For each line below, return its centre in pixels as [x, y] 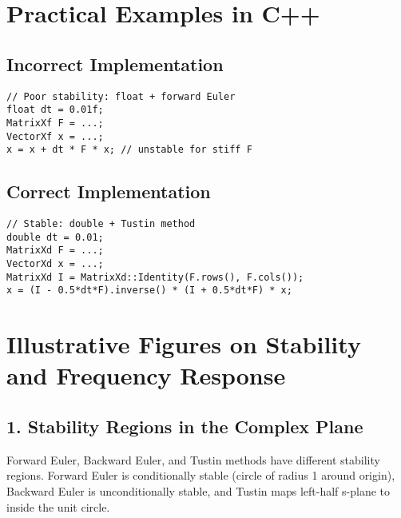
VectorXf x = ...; [55, 136]
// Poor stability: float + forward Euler [121, 96]
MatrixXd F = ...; [55, 251]
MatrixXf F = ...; [55, 123]
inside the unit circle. [58, 506]
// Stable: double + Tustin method [101, 224]
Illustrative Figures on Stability [184, 344]
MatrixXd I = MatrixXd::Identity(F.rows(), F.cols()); [155, 277]
